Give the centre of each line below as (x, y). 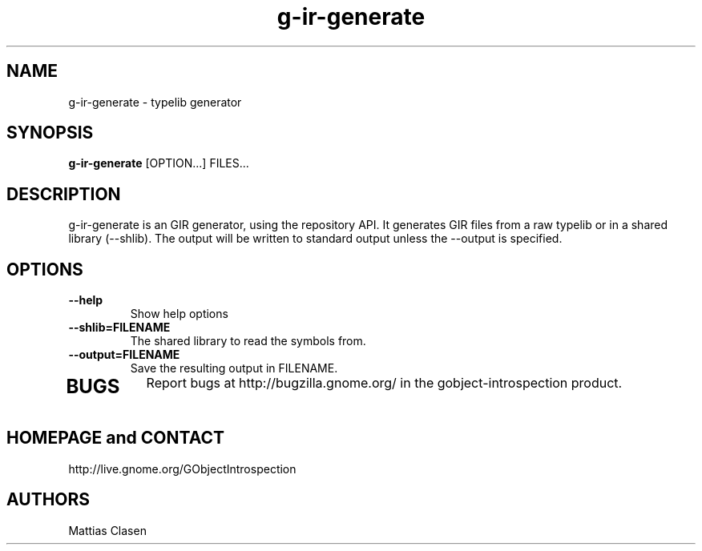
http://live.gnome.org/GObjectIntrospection (182, 469)
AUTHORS (48, 500)
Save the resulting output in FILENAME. (234, 368)
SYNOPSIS (50, 133)
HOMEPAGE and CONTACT (116, 438)
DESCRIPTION (64, 194)
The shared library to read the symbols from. (248, 341)
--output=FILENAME (124, 355)
